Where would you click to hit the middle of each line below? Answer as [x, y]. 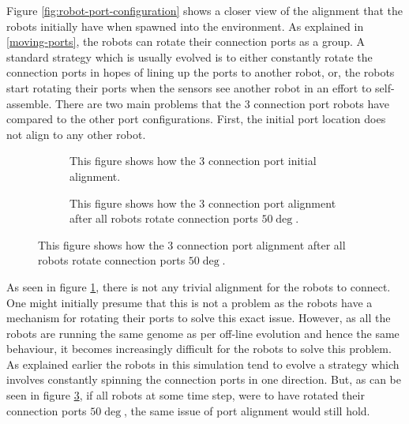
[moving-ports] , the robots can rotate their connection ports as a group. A [186, 41]
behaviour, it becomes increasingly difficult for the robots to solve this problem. [199, 349]
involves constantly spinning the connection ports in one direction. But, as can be [204, 379]
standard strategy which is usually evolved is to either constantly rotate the [189, 56]
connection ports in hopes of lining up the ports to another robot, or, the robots [201, 72]
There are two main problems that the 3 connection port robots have [222, 103]
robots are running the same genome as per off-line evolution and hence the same [203, 333]
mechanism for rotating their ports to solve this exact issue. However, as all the [199, 318]
